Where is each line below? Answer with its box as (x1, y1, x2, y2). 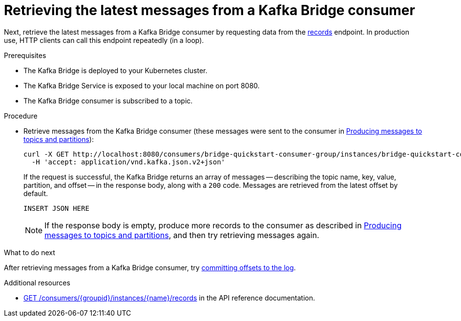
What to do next (4, 248, 55, 257)
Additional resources (4, 278, 70, 287)
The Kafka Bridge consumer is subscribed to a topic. (23, 96, 193, 105)
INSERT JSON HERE (23, 204, 89, 212)
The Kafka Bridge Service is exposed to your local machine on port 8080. (23, 81, 260, 90)
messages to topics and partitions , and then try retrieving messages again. (44, 230, 319, 240)
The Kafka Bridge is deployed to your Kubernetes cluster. (23, 66, 208, 75)
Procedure (4, 111, 38, 120)
